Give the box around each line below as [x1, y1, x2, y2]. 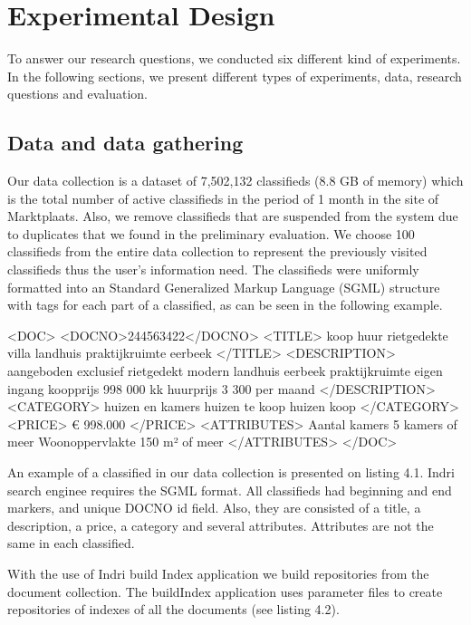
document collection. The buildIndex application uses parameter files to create [7, 582, 443, 601]
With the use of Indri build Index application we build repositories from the [7, 563, 429, 582]
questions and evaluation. [7, 84, 148, 103]
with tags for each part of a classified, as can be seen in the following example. [7, 295, 443, 314]
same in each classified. [7, 534, 135, 553]
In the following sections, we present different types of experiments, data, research [7, 66, 462, 85]
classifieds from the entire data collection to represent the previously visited [7, 242, 428, 261]
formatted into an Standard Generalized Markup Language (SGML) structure [7, 277, 440, 296]
